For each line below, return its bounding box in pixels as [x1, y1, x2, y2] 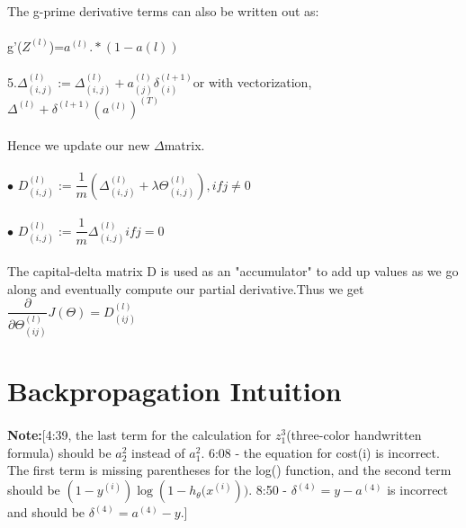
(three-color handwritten [286, 425, 422, 444]
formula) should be [7, 443, 112, 461]
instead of [131, 443, 185, 461]
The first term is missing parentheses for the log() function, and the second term [7, 461, 452, 479]
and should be [7, 503, 85, 522]
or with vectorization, [193, 72, 312, 91]
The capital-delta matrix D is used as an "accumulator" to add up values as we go [7, 261, 459, 280]
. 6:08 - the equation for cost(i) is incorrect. [201, 443, 440, 461]
